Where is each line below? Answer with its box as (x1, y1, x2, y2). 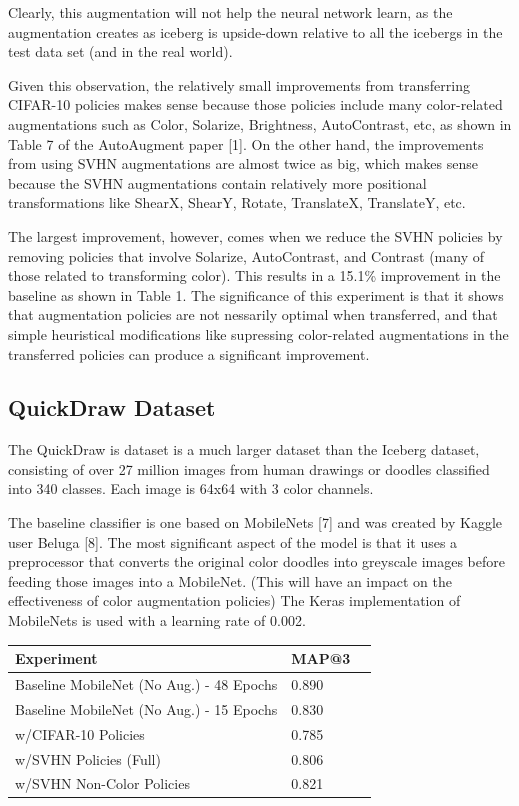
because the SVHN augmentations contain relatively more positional (8, 172, 427, 193)
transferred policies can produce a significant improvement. (8, 343, 370, 364)
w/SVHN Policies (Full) (15, 748, 161, 769)
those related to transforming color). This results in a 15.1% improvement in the (8, 265, 501, 286)
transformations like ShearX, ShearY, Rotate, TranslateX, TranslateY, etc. (8, 192, 466, 213)
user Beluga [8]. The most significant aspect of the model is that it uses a (8, 531, 458, 552)
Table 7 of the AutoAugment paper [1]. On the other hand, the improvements (8, 133, 484, 154)
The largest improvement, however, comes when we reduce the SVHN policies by (8, 225, 503, 246)
